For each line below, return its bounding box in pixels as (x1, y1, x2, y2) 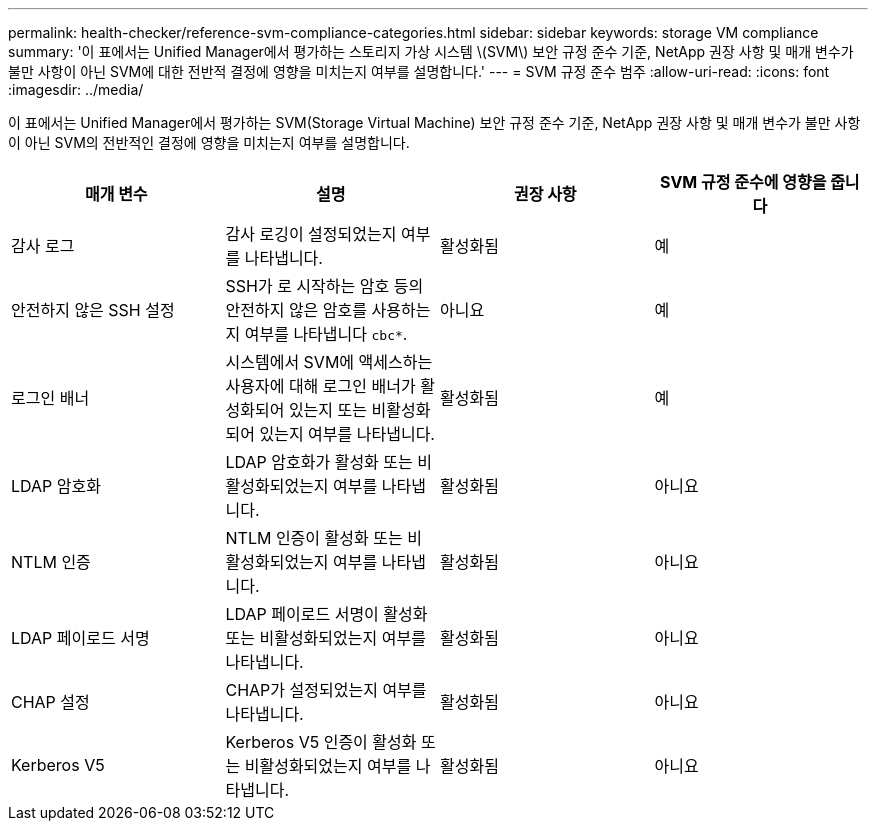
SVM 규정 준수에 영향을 (659, 172, 827, 192)
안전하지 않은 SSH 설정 (11, 300, 175, 320)
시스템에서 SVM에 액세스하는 (225, 352, 433, 372)
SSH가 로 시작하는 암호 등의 (225, 276, 424, 296)
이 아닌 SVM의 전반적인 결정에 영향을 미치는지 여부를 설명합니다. (8, 134, 410, 151)
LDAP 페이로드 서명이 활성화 (225, 604, 428, 624)
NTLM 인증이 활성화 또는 (225, 528, 403, 548)
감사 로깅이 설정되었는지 (225, 224, 397, 244)
